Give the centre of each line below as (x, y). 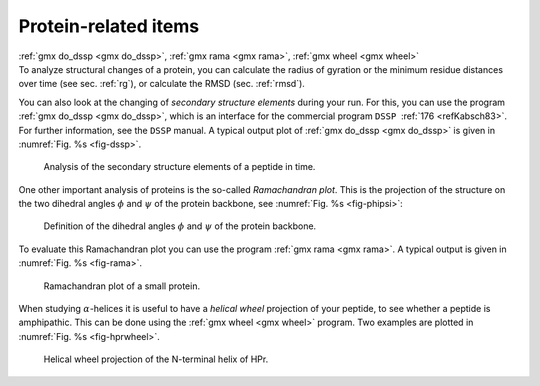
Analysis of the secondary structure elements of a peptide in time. (179, 167)
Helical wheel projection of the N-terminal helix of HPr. (156, 359)
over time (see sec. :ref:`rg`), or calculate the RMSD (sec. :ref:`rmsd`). (161, 84)
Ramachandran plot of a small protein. (121, 286)
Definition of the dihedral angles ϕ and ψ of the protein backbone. (180, 226)
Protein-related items (109, 26)
